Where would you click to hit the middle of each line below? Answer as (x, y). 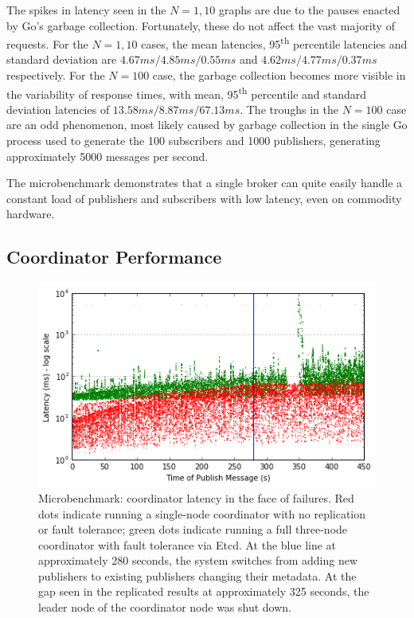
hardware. (31, 214)
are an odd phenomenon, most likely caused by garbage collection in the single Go (207, 125)
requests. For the (47, 43)
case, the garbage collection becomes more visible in (279, 75)
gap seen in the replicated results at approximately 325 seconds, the (204, 591)
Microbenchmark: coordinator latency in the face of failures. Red (196, 497)
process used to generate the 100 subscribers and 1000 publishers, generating (193, 141)
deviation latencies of (58, 109)
